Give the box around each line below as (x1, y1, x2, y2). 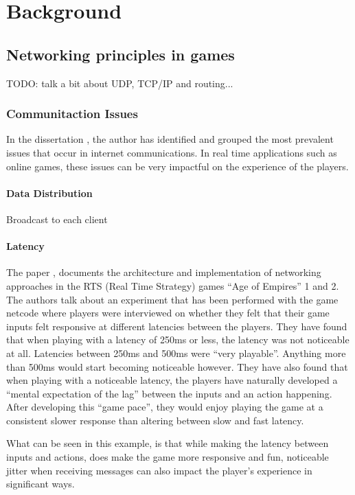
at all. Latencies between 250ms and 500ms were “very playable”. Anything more (6, 345, 346, 360)
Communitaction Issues (6, 105, 138, 122)
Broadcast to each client (6, 211, 108, 226)
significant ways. (6, 476, 75, 491)
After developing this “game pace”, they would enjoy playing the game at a (6, 400, 323, 414)
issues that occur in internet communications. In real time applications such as (6, 145, 337, 159)
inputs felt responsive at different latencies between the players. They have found (6, 319, 347, 333)
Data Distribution (6, 185, 93, 200)
